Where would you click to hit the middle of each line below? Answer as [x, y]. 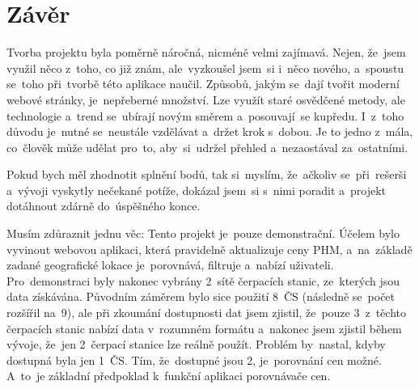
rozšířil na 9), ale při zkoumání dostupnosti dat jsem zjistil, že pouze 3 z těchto [206, 313]
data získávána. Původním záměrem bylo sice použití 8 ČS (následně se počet [201, 296]
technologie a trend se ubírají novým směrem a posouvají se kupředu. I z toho [205, 115]
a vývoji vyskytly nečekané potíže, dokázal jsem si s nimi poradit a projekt [197, 190]
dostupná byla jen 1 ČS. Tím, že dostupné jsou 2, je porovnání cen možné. [194, 359]
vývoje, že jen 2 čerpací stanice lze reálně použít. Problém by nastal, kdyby [196, 344]
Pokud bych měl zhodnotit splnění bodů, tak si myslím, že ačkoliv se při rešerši [207, 174]
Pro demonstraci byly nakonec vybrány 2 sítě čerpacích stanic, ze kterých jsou [203, 280]
